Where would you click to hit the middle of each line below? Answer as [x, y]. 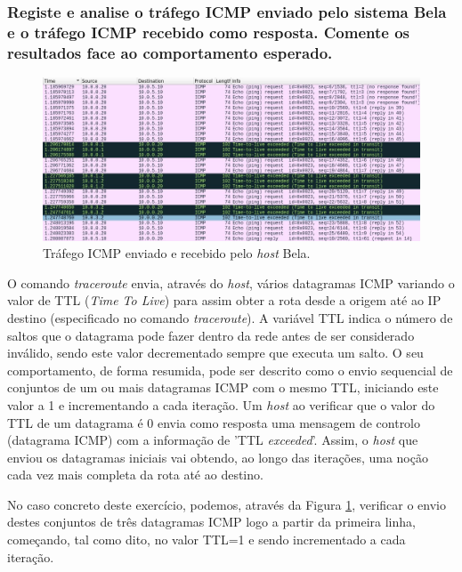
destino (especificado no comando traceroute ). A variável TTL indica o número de [230, 317]
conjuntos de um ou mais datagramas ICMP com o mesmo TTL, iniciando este [223, 387]
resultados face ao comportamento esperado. [170, 52]
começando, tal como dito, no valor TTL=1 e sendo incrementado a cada [207, 540]
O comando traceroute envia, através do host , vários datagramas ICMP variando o [231, 282]
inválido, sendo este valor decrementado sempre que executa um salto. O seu [215, 353]
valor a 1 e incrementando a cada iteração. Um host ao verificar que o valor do [221, 404]
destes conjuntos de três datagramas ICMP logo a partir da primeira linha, [211, 522]
